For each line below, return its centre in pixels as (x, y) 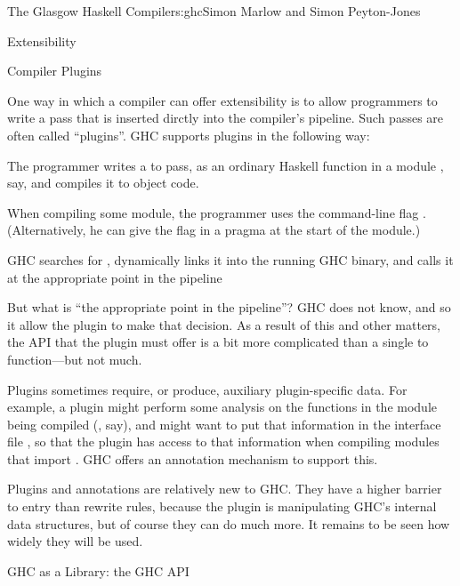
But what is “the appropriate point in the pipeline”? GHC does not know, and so (229, 307)
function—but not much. (75, 359)
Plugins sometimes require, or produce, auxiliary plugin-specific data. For (207, 389)
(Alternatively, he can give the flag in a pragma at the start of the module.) (214, 230)
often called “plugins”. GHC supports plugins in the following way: (189, 135)
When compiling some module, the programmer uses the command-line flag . (217, 212)
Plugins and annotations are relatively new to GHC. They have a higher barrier (225, 489)
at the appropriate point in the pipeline (115, 277)
